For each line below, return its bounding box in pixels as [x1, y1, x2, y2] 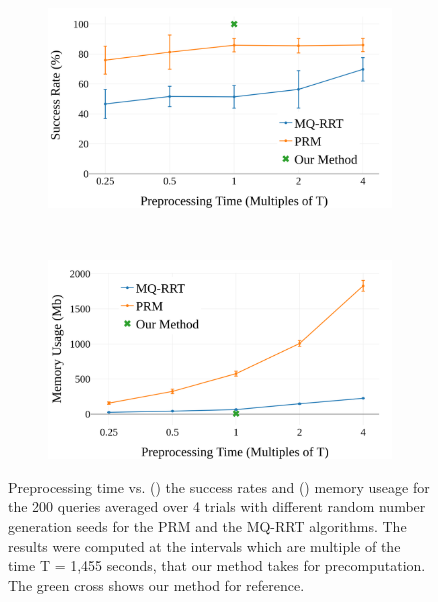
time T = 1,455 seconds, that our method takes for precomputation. [8, 555, 426, 576]
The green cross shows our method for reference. [8, 574, 305, 595]
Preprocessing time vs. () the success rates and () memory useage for [8, 476, 430, 497]
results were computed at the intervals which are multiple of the [8, 535, 401, 556]
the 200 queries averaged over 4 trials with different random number [8, 496, 426, 517]
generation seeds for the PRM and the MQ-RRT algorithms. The [8, 516, 407, 537]
